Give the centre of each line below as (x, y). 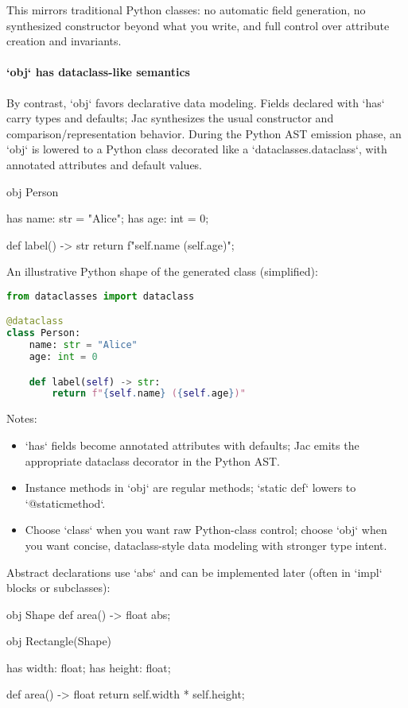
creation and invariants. (64, 41)
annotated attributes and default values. (105, 164)
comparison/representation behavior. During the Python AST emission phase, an (204, 133)
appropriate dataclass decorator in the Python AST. (153, 460)
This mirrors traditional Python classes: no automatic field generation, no (186, 10)
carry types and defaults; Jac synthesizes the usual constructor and (170, 118)
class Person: (44, 333)
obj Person (33, 191)
